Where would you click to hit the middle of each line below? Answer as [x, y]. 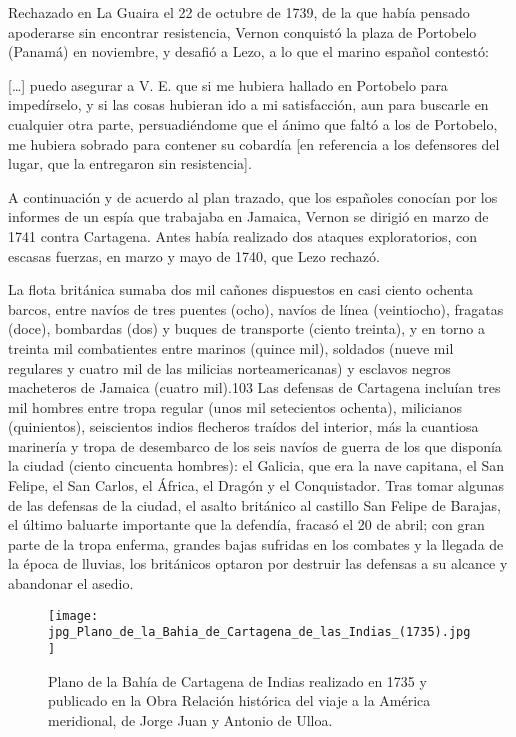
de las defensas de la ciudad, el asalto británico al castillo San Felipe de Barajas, [254, 504]
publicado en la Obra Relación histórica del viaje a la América [239, 700]
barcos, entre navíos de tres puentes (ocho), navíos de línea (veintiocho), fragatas [256, 308]
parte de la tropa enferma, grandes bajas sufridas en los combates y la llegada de [256, 543]
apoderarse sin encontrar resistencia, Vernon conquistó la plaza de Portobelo [242, 31]
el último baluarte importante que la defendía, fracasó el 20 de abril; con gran [246, 524]
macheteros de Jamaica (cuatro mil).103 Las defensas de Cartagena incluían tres [254, 387]
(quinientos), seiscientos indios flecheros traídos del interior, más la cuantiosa [243, 426]
